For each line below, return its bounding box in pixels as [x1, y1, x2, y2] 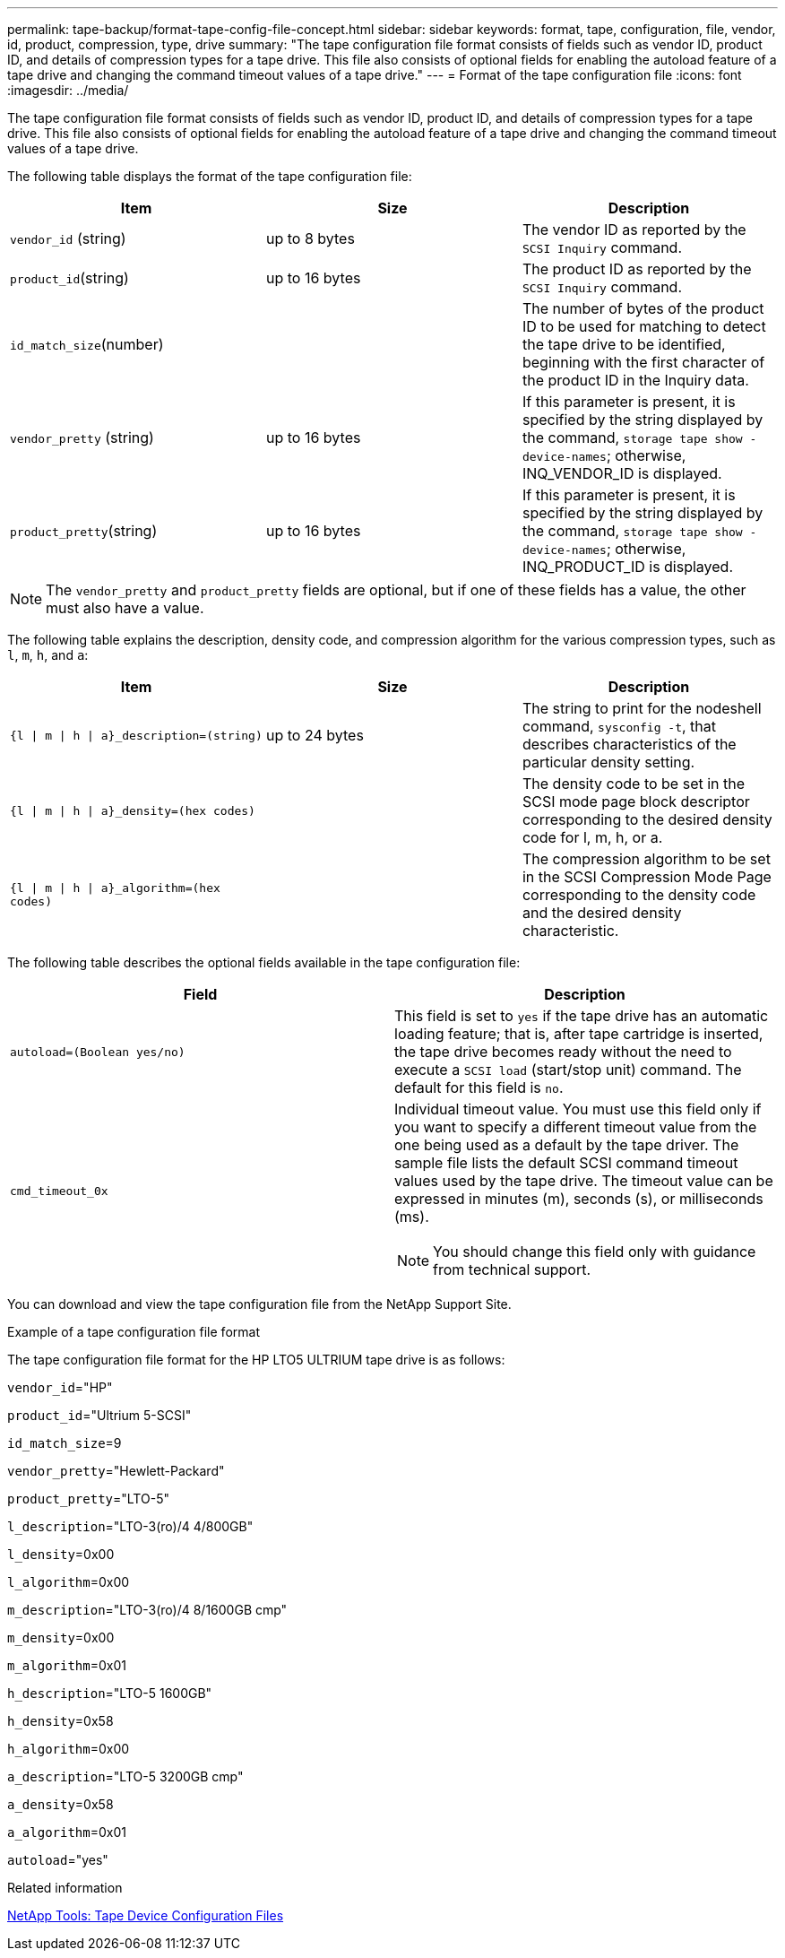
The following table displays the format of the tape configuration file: [7, 169, 412, 184]
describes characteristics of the [522, 735, 737, 753]
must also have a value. [46, 599, 204, 617]
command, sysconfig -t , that [522, 717, 717, 735]
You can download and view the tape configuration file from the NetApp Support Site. [7, 1296, 512, 1312]
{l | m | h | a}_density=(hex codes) [10, 803, 255, 818]
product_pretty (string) [10, 522, 158, 540]
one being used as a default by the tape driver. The [394, 1136, 739, 1154]
